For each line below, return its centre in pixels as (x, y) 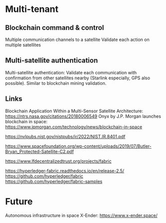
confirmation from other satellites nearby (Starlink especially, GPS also (78, 78)
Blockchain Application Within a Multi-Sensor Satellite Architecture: (74, 111)
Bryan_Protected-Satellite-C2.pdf (39, 151)
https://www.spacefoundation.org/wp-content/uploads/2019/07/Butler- (79, 146)
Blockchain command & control (55, 28)
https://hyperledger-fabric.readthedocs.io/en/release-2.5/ (65, 171)
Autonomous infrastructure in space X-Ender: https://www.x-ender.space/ (82, 215)
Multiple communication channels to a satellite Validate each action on (77, 39)
